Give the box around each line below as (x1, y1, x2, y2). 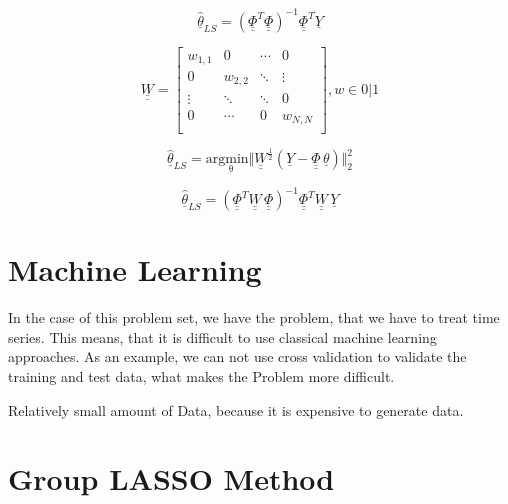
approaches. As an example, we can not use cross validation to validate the (8, 346, 467, 367)
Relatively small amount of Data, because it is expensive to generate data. (8, 399, 464, 420)
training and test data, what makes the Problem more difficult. (8, 366, 395, 387)
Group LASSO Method (8, 458, 335, 499)
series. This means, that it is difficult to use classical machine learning (8, 326, 437, 347)
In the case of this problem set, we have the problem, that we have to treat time (8, 307, 500, 328)
